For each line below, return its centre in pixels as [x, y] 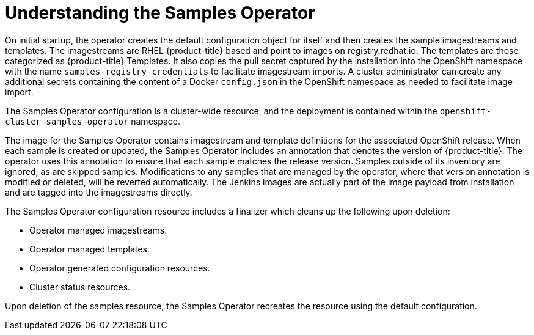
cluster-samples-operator [67, 121]
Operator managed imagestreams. [98, 230]
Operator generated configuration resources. [120, 268]
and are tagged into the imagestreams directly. [99, 192]
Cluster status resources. [80, 287]
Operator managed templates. [90, 249]
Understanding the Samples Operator [160, 13]
